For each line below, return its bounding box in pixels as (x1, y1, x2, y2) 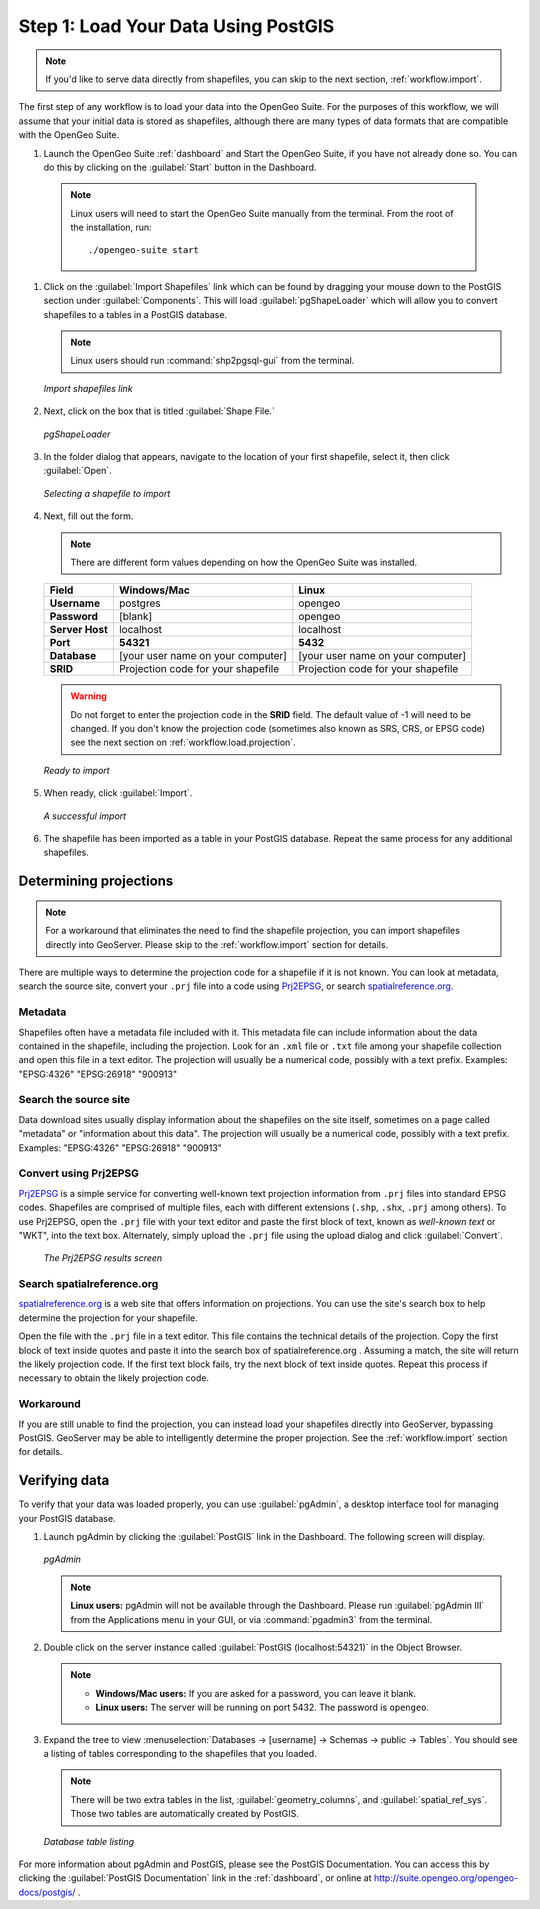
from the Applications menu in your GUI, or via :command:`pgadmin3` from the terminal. (70, 1613, 433, 1625)
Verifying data (18, 1472, 110, 1489)
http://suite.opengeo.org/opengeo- (373, 1872, 519, 1884)
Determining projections (18, 873, 174, 890)
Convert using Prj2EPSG (18, 1166, 140, 1180)
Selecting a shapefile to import (43, 487, 171, 499)
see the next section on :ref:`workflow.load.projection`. (70, 736, 296, 749)
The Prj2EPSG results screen (43, 1252, 163, 1264)
